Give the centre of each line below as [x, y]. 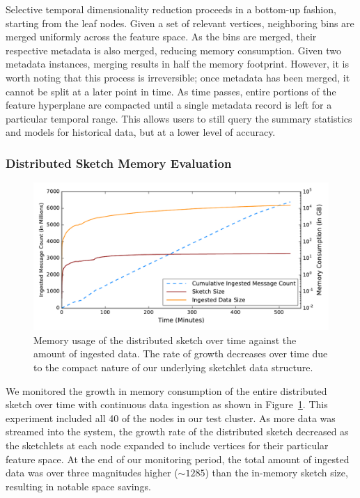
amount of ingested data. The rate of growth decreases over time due [181, 353]
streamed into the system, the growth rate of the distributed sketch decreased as [177, 431]
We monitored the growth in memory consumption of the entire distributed [166, 390]
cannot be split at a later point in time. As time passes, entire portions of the [171, 91]
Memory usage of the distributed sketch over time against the [165, 340]
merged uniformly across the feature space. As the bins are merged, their [161, 37]
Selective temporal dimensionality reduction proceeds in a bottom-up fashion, [171, 9]
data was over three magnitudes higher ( [92, 473]
